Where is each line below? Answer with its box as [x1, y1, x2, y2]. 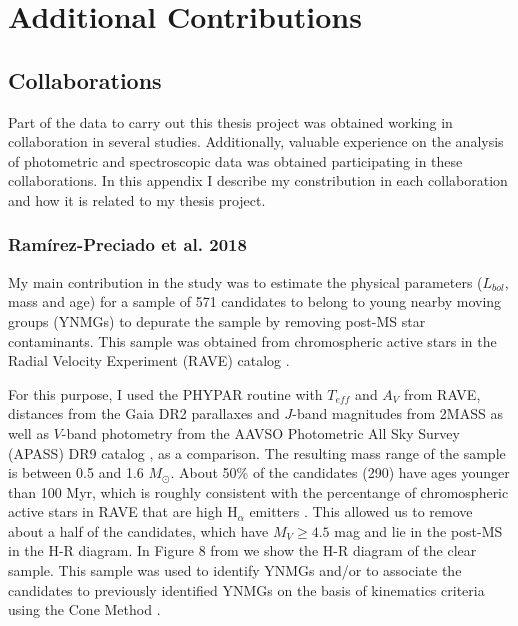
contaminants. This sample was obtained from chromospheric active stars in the [8, 330, 497, 351]
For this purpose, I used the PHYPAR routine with [8, 383, 323, 404]
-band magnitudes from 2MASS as [292, 403, 503, 424]
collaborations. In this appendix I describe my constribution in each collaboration [8, 170, 508, 191]
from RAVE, [404, 383, 481, 404]
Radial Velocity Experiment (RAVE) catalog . [8, 350, 290, 371]
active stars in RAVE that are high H [8, 501, 238, 522]
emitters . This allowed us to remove [249, 501, 473, 522]
